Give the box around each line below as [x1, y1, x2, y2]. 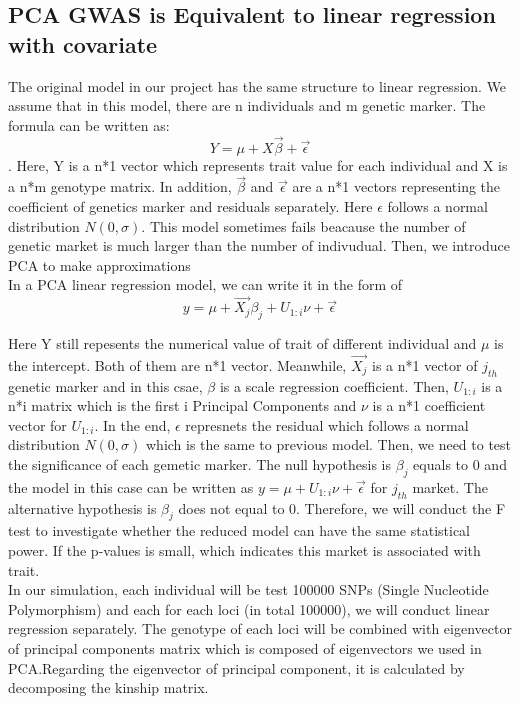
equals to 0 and [413, 453, 507, 474]
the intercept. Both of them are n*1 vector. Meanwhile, [8, 354, 347, 375]
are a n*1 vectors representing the [292, 176, 501, 197]
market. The [412, 476, 488, 497]
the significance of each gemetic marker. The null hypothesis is [8, 453, 392, 474]
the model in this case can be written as [8, 476, 254, 497]
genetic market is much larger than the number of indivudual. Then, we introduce [8, 235, 510, 256]
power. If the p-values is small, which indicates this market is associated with [8, 539, 481, 560]
